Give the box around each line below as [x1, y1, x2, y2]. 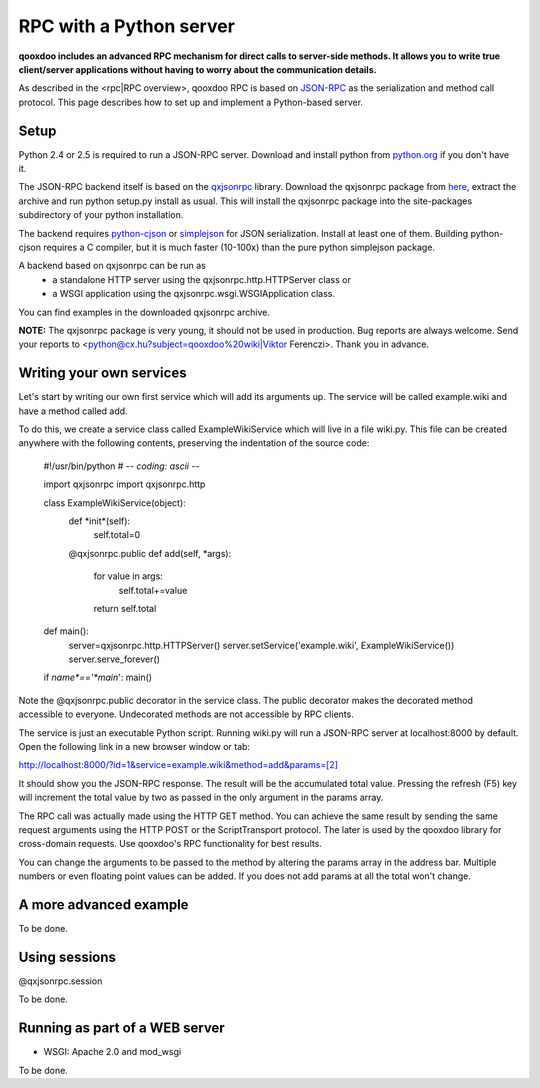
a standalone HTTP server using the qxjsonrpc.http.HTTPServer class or [52, 273, 352, 285]
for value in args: [93, 570, 164, 582]
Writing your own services [18, 365, 187, 382]
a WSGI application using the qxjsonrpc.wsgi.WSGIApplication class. [52, 288, 335, 300]
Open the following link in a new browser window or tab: [18, 741, 250, 753]
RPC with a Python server [18, 15, 235, 37]
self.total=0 [93, 529, 141, 541]
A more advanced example [18, 896, 189, 913]
